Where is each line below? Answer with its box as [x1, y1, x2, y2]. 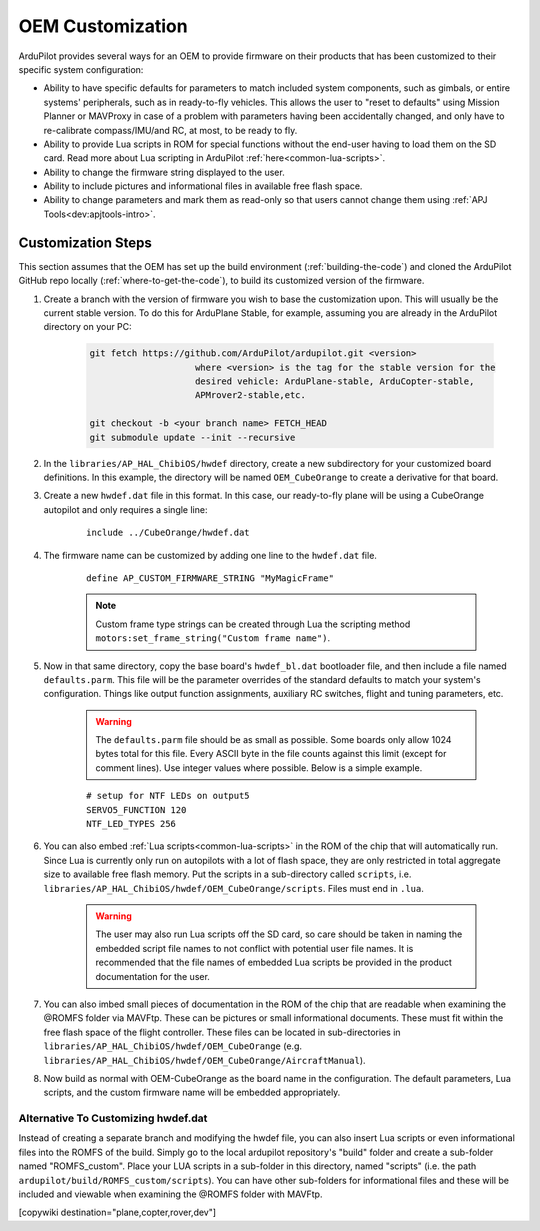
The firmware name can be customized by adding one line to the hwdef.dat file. [43, 549, 377, 561]
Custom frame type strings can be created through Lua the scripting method [95, 618, 411, 630]
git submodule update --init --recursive [89, 431, 296, 443]
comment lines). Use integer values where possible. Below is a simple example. [95, 761, 423, 774]
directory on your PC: [43, 321, 132, 333]
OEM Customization [18, 15, 189, 37]
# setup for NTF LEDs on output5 [86, 790, 250, 802]
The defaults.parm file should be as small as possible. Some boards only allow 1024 [95, 734, 452, 746]
